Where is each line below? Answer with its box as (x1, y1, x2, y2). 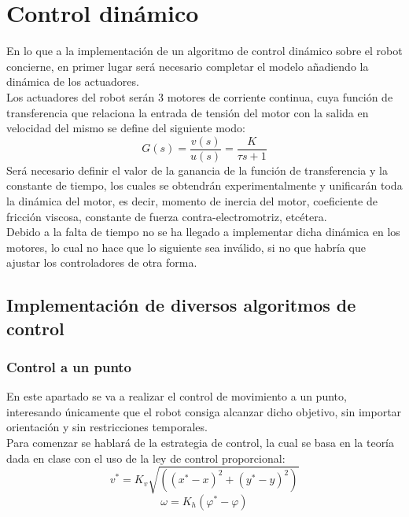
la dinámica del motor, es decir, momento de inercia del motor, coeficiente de (6, 192, 378, 209)
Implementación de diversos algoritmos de (6, 293, 356, 317)
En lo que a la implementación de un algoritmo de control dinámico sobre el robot (6, 42, 403, 59)
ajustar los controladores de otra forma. (6, 254, 197, 271)
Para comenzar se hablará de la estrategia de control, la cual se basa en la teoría (6, 434, 395, 451)
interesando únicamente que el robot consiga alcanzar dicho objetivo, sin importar (6, 403, 402, 419)
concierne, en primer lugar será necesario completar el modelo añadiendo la (6, 57, 369, 74)
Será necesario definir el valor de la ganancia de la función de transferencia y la (6, 161, 388, 178)
